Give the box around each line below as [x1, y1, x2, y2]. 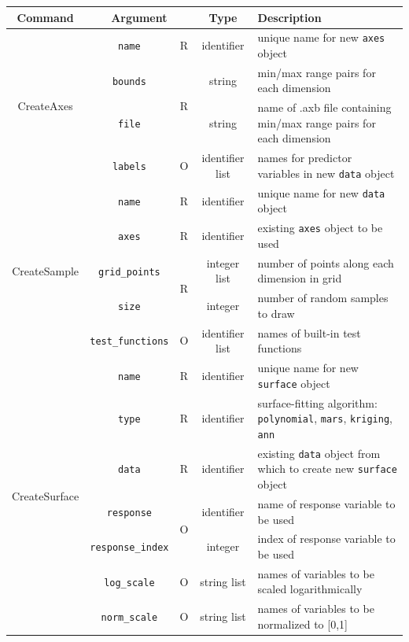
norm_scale [101, 612, 158, 624]
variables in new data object [257, 164, 395, 181]
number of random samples [257, 290, 389, 306]
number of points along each [257, 254, 394, 271]
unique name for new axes [257, 29, 385, 46]
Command [17, 9, 74, 25]
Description [257, 9, 322, 25]
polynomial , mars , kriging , [257, 410, 392, 426]
